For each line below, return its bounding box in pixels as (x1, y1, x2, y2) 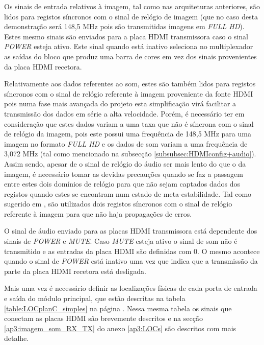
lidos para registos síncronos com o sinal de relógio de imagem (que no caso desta (4, 11, 258, 21)
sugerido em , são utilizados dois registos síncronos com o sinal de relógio (4, 198, 232, 209)
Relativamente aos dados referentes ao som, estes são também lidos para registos (4, 78, 256, 89)
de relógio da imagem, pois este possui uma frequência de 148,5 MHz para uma (4, 128, 251, 139)
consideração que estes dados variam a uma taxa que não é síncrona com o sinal (4, 118, 254, 129)
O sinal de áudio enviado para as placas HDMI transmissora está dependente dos (4, 225, 257, 236)
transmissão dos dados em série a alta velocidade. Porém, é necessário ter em (4, 108, 245, 119)
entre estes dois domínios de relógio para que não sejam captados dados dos (4, 178, 241, 189)
